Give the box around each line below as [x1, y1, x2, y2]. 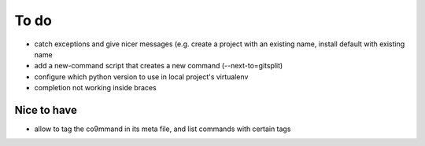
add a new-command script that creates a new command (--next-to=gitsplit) [34, 61, 283, 71]
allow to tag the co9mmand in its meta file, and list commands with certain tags [34, 124, 291, 133]
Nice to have [14, 103, 78, 117]
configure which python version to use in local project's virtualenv [34, 71, 249, 82]
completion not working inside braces [34, 83, 157, 93]
